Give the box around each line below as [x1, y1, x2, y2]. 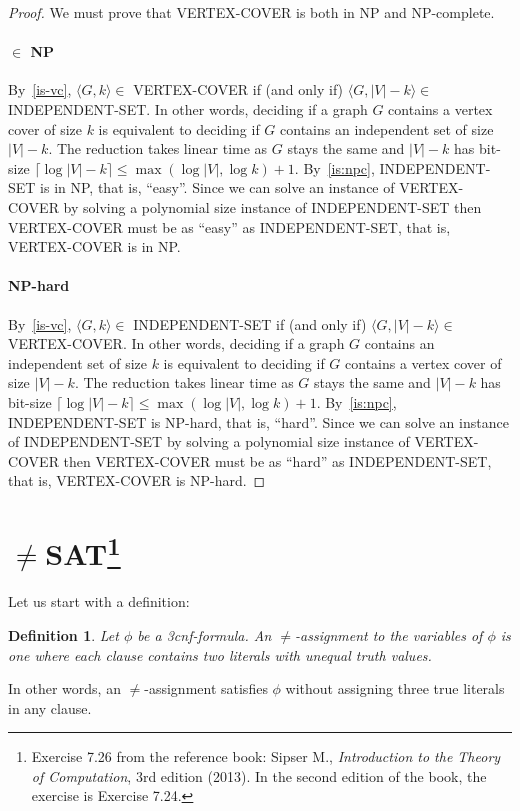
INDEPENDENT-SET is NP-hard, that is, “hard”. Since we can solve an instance [8, 411, 509, 432]
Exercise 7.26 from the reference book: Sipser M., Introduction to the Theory [31, 746, 501, 767]
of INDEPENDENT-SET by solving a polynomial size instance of [8, 431, 410, 452]
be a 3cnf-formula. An [137, 624, 272, 645]
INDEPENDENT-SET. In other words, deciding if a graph [8, 98, 368, 119]
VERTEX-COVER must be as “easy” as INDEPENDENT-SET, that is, [8, 216, 451, 237]
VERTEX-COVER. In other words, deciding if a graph [8, 333, 345, 354]
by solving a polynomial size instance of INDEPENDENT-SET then [63, 196, 482, 217]
